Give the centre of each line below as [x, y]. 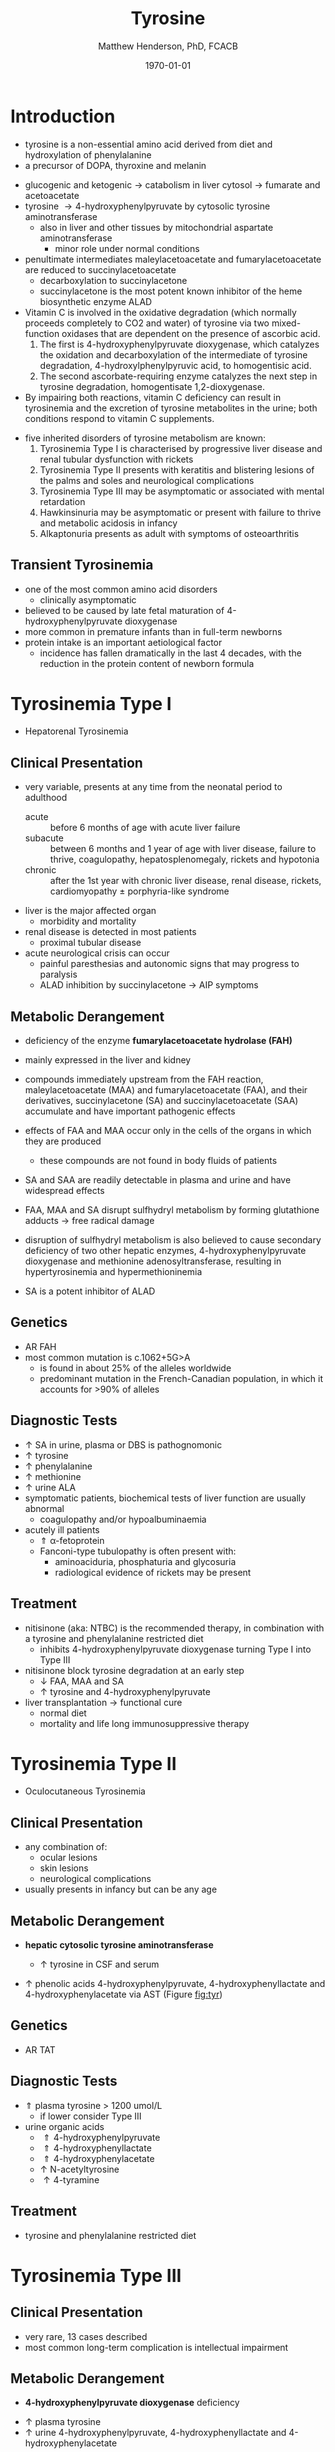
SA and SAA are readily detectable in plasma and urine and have [158, 1180]
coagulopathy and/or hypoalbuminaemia [123, 1519]
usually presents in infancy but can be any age [121, 1889]
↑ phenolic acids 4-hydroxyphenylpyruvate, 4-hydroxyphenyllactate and [175, 1984]
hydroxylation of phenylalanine [88, 154]
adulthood [46, 798]
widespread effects [64, 1191]
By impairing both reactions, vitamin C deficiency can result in [153, 397]
